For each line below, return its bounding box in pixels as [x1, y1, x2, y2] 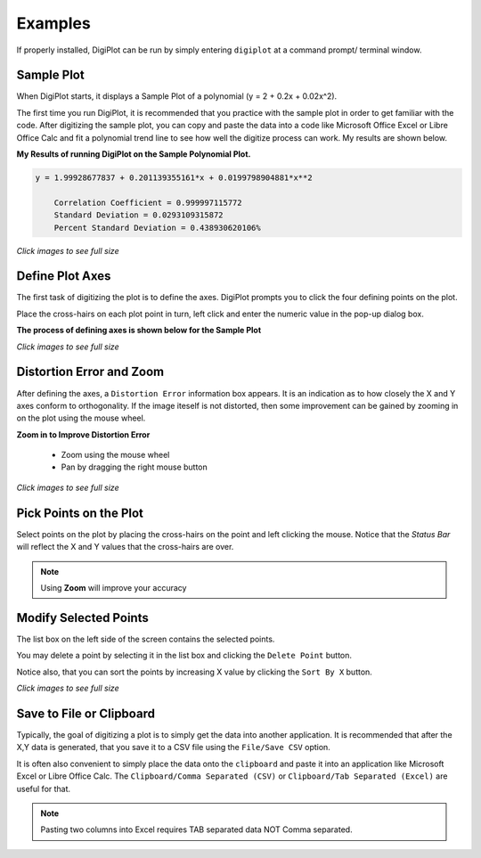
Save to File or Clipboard [16, 706, 156, 721]
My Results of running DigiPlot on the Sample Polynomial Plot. [16, 149, 251, 159]
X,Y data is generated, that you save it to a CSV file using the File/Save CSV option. [16, 742, 331, 753]
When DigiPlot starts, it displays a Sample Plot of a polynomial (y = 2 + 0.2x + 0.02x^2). [16, 91, 338, 102]
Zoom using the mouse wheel [61, 450, 170, 461]
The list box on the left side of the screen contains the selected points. [16, 633, 275, 644]
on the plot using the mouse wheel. [16, 413, 146, 423]
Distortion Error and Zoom [16, 364, 165, 380]
